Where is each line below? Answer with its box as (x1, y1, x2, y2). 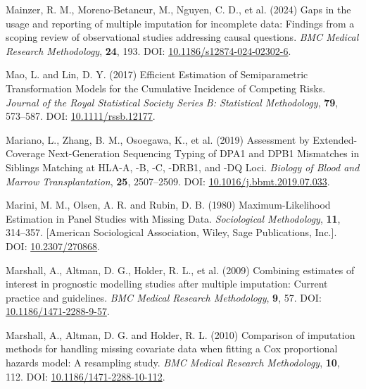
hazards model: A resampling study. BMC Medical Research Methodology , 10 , (6, 355, 340, 370)
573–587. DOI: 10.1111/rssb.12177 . (6, 109, 156, 123)
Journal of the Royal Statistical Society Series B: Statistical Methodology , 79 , (6, 94, 339, 109)
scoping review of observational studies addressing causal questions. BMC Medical (6, 30, 359, 44)
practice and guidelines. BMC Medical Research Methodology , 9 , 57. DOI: (6, 290, 322, 304)
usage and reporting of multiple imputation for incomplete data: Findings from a (6, 16, 355, 30)
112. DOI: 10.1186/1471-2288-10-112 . (6, 369, 165, 383)
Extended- (313, 132, 358, 147)
